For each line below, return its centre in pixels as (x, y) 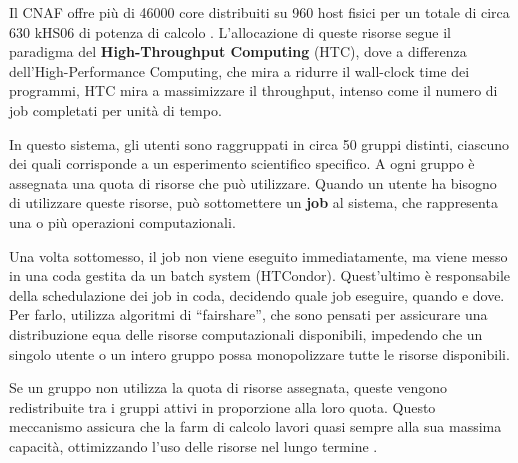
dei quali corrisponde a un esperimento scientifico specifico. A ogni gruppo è (242, 163)
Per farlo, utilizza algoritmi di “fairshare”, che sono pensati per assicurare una (248, 314)
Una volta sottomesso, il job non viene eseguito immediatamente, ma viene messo (258, 255)
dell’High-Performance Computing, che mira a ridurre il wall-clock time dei (239, 70)
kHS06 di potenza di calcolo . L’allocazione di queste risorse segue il (242, 31)
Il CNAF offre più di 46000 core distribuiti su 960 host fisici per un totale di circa (259, 12)
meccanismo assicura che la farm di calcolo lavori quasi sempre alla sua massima (255, 426)
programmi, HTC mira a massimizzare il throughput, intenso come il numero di (253, 90)
